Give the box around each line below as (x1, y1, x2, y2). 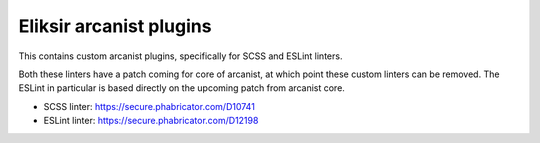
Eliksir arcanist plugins (18, 15, 212, 37)
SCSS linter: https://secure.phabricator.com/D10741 (43, 100, 255, 112)
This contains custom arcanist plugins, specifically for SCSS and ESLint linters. (18, 50, 343, 62)
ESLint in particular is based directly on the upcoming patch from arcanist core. (18, 82, 345, 94)
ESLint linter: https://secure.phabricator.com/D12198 (43, 115, 259, 127)
